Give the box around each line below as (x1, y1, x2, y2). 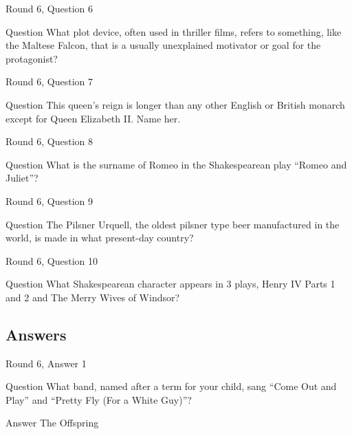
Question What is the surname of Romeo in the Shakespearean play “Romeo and (5, 157, 347, 171)
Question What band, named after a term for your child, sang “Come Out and (5, 379, 337, 393)
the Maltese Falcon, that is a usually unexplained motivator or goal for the (5, 38, 321, 52)
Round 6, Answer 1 (5, 356, 87, 370)
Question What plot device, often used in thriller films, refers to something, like (5, 24, 342, 39)
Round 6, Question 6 (5, 1, 93, 15)
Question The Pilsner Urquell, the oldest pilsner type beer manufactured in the (5, 217, 340, 231)
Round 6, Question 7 (5, 74, 93, 89)
